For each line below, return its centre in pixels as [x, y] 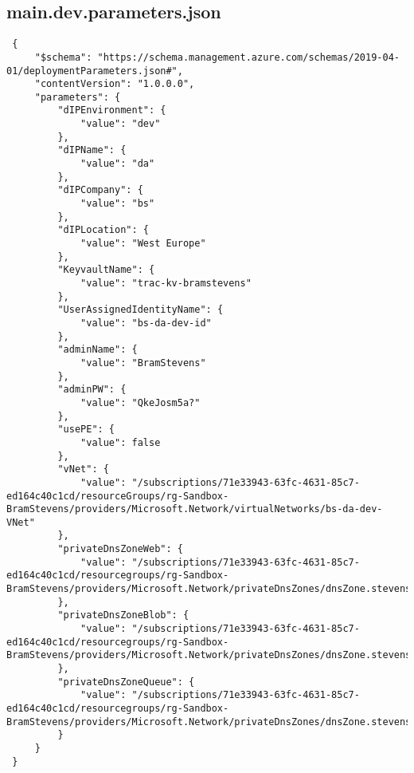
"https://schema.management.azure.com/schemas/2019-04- [248, 57]
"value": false [121, 442]
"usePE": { [86, 430]
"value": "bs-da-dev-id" [146, 323]
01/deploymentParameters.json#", [95, 71]
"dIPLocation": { [103, 230]
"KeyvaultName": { [106, 270]
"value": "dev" [121, 124]
